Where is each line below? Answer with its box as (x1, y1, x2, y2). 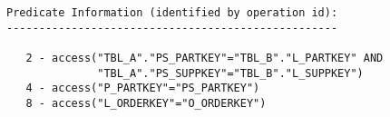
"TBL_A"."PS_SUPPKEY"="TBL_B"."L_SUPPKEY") (97, 66, 364, 80)
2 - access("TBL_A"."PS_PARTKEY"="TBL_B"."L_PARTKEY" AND (25, 51, 384, 64)
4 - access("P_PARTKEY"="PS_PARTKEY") (25, 82, 260, 95)
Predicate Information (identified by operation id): (6, 6, 338, 19)
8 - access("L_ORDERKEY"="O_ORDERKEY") (25, 96, 267, 110)
